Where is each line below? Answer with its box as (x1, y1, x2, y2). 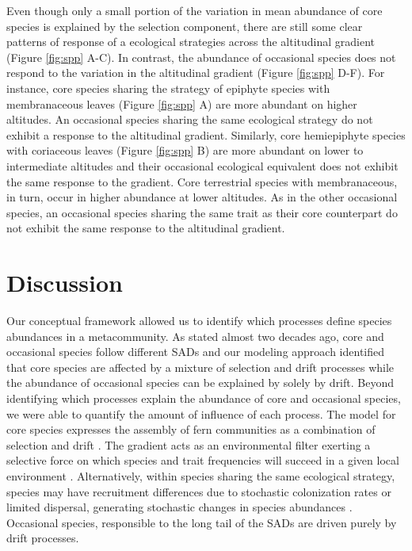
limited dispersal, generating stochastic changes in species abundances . (6, 499, 353, 515)
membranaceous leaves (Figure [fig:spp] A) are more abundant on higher (6, 95, 357, 112)
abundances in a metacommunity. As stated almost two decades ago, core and (6, 327, 384, 344)
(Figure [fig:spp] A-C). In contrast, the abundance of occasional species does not (6, 48, 396, 65)
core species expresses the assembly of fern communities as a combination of (6, 421, 376, 438)
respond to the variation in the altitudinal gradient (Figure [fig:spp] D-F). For (6, 64, 385, 81)
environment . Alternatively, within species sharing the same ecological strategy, (6, 467, 395, 484)
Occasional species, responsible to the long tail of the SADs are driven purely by (6, 514, 397, 530)
